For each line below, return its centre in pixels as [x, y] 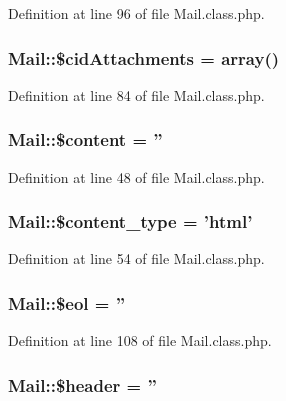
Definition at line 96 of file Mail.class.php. [136, 13]
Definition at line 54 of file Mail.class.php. [136, 258]
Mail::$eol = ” [67, 302]
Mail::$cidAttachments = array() [144, 57]
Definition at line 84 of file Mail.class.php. [136, 94]
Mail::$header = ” [82, 384]
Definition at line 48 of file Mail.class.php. [136, 176]
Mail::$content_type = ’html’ [130, 221]
